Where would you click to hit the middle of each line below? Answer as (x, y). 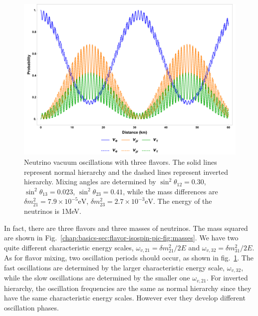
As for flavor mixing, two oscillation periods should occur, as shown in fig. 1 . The (129, 258)
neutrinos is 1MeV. (53, 211)
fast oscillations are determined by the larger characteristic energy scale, (115, 267)
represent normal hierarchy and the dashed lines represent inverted (126, 172)
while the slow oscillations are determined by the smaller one (97, 278)
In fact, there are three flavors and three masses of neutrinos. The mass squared (126, 228)
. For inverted (227, 278)
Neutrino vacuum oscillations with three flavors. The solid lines (121, 162)
